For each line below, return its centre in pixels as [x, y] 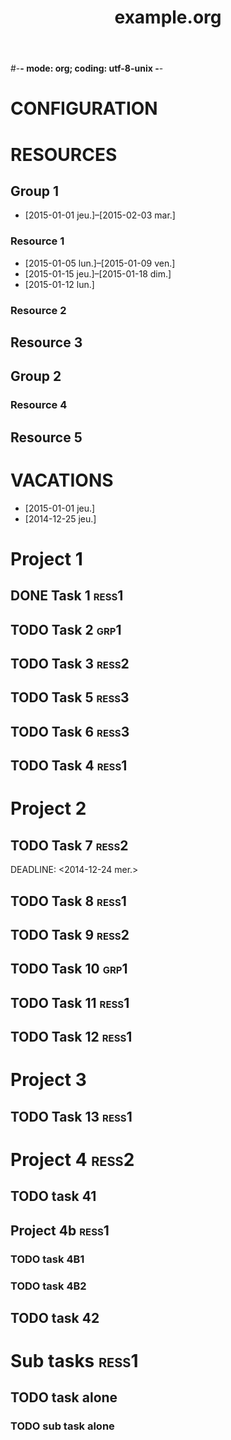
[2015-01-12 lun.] [59, 284]
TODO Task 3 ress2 [70, 663]
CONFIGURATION [84, 108]
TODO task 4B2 [48, 1286]
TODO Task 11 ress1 [70, 1002]
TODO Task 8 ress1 [68, 901]
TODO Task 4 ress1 [69, 766]
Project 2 [48, 808]
